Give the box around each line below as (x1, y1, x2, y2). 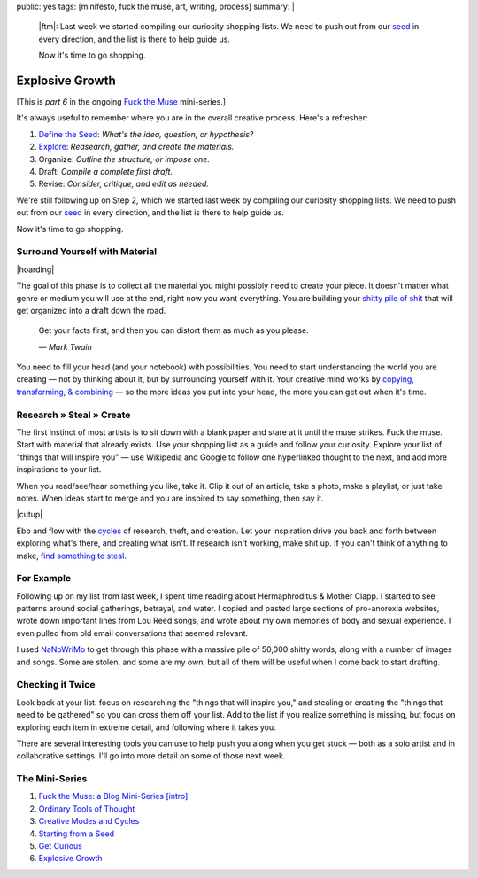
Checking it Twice (16, 679, 96, 691)
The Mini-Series (16, 773, 88, 785)
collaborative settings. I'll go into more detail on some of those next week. (16, 750, 286, 761)
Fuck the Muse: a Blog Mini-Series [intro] (38, 791, 189, 802)
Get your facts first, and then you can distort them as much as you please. (38, 325, 309, 336)
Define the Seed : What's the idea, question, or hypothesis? (38, 128, 254, 139)
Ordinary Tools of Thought (38, 803, 135, 814)
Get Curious (38, 841, 83, 851)
